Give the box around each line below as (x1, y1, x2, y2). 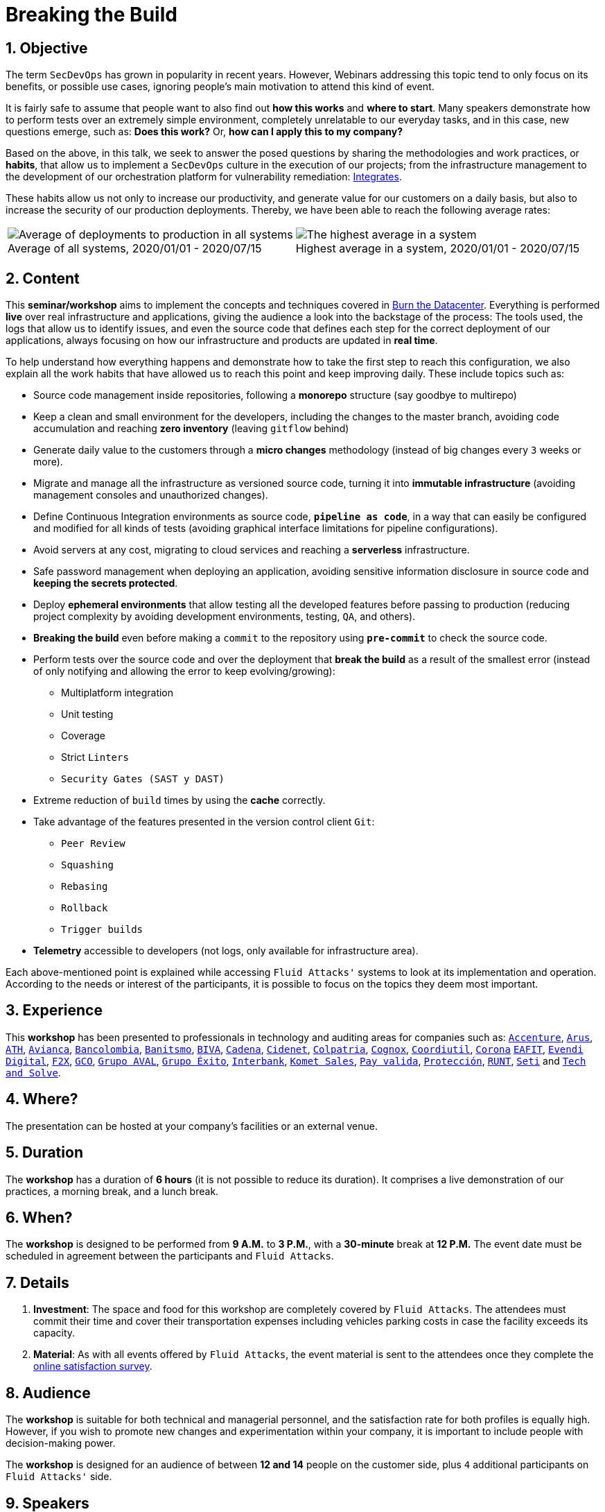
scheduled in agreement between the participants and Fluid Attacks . (6, 1250, 334, 1262)
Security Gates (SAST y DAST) (61, 773, 225, 785)
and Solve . (6, 1066, 61, 1079)
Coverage (61, 730, 105, 742)
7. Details (6, 1273, 69, 1291)
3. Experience (6, 1002, 103, 1020)
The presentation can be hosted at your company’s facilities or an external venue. (6, 1119, 378, 1132)
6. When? (6, 1208, 73, 1226)
